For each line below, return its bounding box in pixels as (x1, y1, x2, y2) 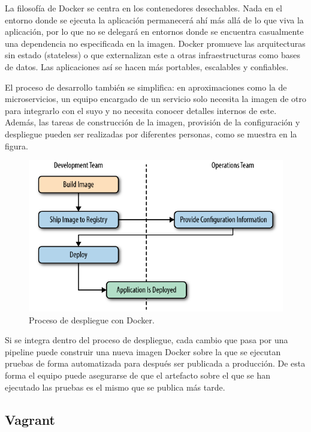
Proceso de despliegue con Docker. (29, 313, 155, 326)
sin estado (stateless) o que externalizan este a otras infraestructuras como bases (5, 49, 300, 61)
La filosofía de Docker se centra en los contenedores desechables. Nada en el (5, 2, 282, 14)
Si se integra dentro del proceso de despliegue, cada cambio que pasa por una (5, 334, 288, 346)
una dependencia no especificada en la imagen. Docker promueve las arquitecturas (5, 37, 306, 49)
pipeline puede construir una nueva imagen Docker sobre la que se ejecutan (5, 345, 281, 358)
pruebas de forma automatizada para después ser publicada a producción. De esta (5, 357, 306, 370)
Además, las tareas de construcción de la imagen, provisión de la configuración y (5, 116, 300, 128)
